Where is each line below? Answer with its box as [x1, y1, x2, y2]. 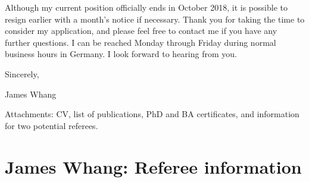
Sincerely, [5, 67, 39, 80]
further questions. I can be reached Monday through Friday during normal [5, 36, 276, 48]
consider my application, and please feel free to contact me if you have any [5, 24, 277, 37]
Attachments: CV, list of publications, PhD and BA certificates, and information [5, 108, 299, 120]
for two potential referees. [5, 119, 98, 131]
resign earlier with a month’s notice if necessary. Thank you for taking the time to [5, 12, 305, 25]
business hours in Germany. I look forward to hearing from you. [5, 48, 237, 60]
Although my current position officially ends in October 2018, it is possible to [5, 1, 288, 13]
